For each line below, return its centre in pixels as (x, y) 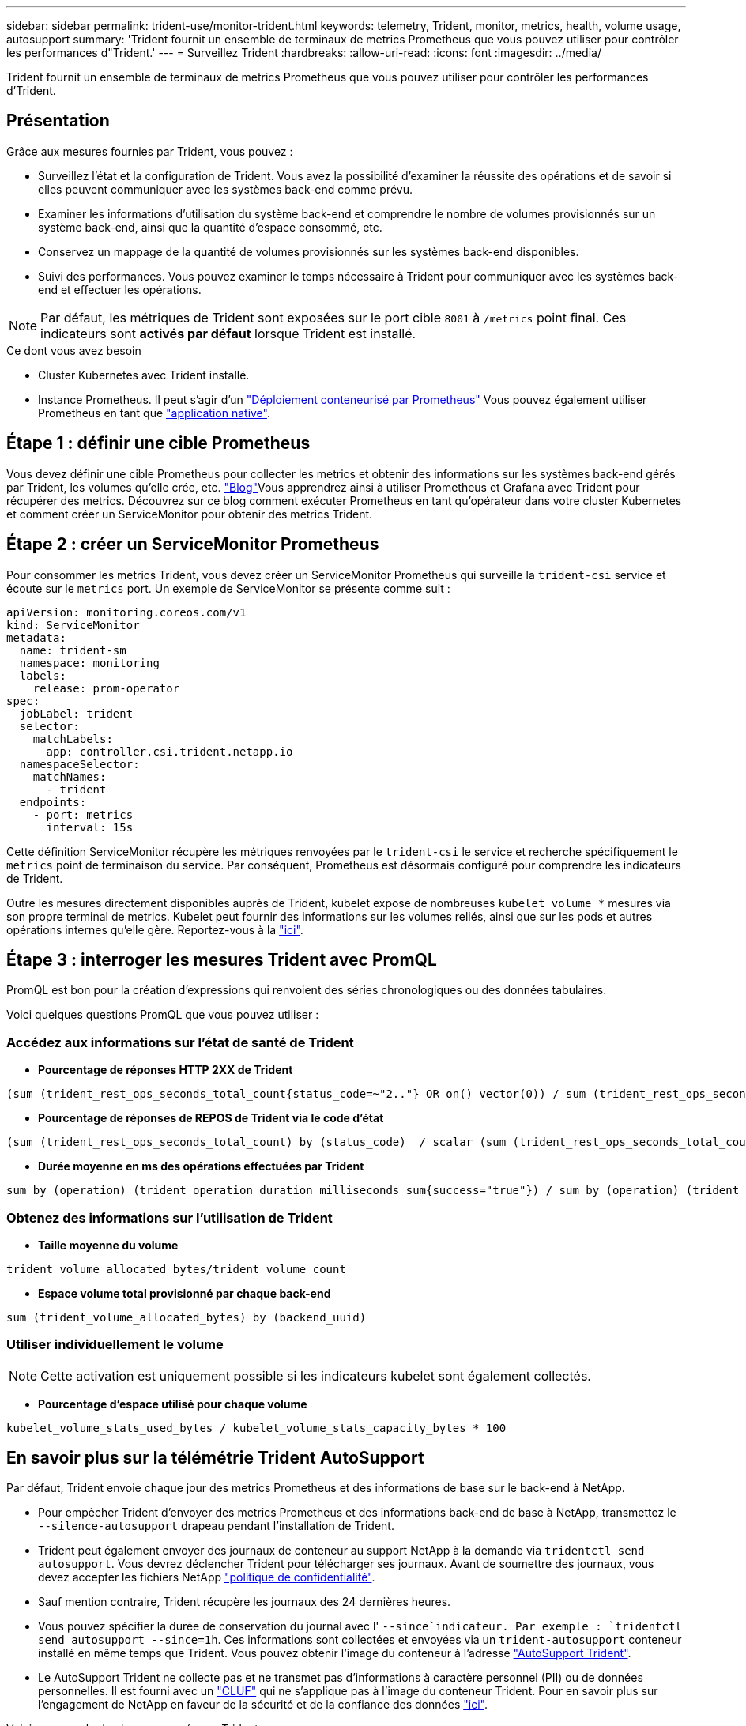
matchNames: (70, 776)
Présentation (58, 121)
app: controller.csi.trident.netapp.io (170, 751)
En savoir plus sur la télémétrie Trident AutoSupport (215, 1458)
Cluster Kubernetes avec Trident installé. (144, 375)
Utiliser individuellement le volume (115, 1345)
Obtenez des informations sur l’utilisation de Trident (170, 1217)
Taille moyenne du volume (108, 1245)
